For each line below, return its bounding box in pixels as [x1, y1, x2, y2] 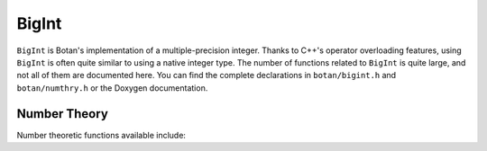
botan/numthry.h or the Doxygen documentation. [16, 82, 208, 93]
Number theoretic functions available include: [16, 129, 187, 140]
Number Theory [16, 106, 108, 121]
